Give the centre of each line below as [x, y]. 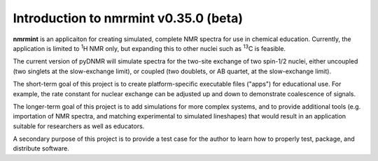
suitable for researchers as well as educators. [79, 126]
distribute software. [41, 148]
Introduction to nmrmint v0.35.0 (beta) [128, 18]
